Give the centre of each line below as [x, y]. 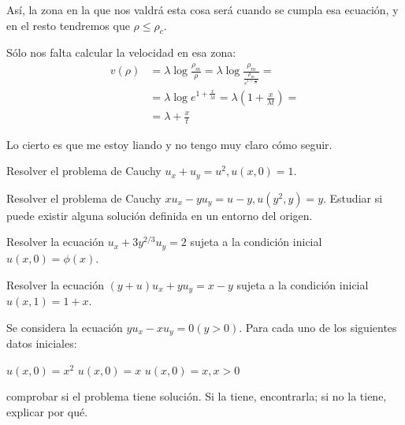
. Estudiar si [353, 198]
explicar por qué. [47, 411]
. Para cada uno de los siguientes [318, 327]
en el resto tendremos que [68, 25]
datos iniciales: [42, 343]
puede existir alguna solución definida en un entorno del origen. [160, 215]
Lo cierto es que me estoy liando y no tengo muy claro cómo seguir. [169, 144]
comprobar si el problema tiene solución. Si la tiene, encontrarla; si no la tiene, [197, 396]
